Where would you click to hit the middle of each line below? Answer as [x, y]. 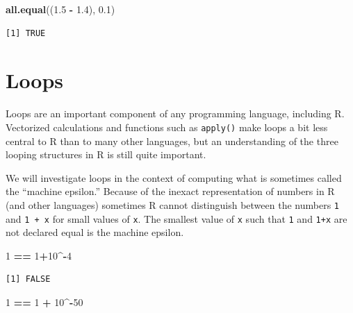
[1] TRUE [26, 33]
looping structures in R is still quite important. [106, 154]
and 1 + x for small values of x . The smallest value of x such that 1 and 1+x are [176, 218]
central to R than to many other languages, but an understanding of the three [172, 141]
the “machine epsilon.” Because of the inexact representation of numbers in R [170, 191]
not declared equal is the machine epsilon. [95, 232]
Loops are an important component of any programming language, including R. [175, 113]
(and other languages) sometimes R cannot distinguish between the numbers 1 [172, 204]
